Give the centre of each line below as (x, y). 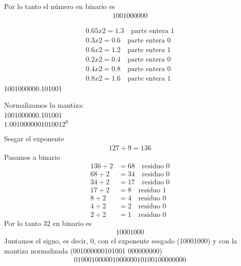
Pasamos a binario (32, 157)
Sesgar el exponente (34, 139)
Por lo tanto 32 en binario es (48, 223)
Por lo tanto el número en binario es (59, 6)
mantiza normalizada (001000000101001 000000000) (83, 250)
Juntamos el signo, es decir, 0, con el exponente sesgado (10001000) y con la (121, 241)
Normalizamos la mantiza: (44, 105)
